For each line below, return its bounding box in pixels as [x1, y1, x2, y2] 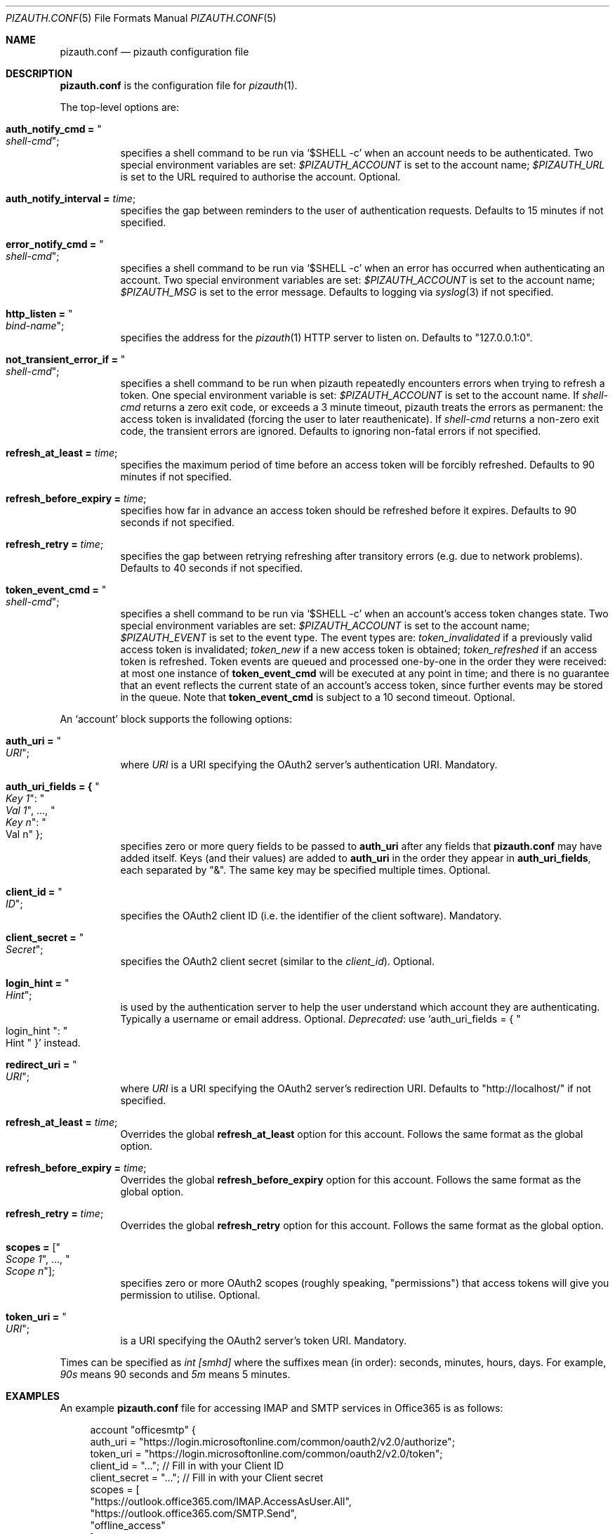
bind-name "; [6, 320, 65, 332]
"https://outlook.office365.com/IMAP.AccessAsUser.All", [90, 1495, 352, 1507]
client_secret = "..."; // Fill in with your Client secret [90, 1471, 324, 1483]
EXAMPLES [6, 1390, 60, 1402]
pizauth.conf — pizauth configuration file [60, 46, 249, 58]
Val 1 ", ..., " [6, 804, 55, 816]
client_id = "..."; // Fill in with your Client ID [90, 1460, 284, 1471]
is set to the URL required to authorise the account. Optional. [120, 171, 401, 183]
